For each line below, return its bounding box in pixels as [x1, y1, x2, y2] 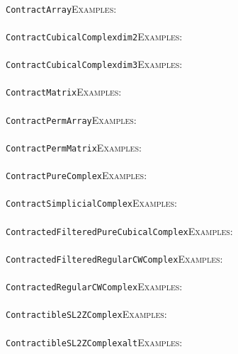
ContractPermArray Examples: [6, 112, 137, 127]
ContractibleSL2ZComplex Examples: [6, 307, 167, 321]
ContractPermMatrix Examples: [6, 139, 142, 154]
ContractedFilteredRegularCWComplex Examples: [6, 251, 223, 265]
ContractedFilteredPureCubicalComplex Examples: [6, 223, 233, 238]
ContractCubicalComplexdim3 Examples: [6, 57, 183, 72]
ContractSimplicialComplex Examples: [6, 195, 178, 210]
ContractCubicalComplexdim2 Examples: [6, 28, 183, 43]
